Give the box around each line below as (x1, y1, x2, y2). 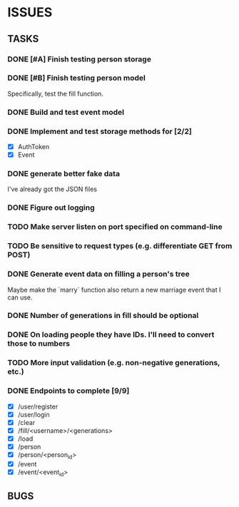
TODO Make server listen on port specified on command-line (7, 222, 223, 232)
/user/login (17, 410, 50, 419)
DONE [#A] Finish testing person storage (7, 54, 152, 64)
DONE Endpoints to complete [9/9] (7, 386, 130, 396)
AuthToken (17, 143, 50, 151)
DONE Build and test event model (7, 107, 125, 117)
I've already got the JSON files (7, 185, 98, 193)
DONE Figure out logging (7, 203, 95, 212)
